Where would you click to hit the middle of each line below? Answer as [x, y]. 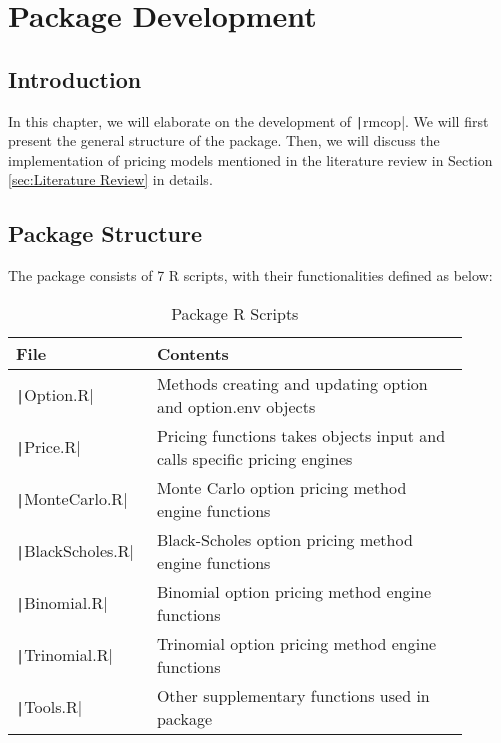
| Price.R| [48, 447]
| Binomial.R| [62, 603]
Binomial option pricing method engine [293, 591]
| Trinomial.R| [64, 655]
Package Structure [105, 233]
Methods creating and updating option [292, 383]
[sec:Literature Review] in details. [110, 179]
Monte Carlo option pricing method [281, 487]
